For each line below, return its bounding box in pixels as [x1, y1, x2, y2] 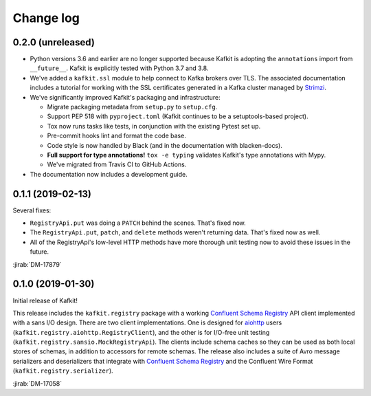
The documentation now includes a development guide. [30, 170, 188, 178]
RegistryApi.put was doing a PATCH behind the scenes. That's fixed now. [30, 219, 247, 227]
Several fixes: [12, 206, 52, 214]
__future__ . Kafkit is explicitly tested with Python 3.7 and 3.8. [30, 64, 209, 72]
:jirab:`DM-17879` [12, 260, 62, 268]
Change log [12, 10, 80, 25]
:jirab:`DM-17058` [12, 379, 62, 388]
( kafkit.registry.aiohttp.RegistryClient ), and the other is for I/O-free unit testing [12, 328, 270, 336]
